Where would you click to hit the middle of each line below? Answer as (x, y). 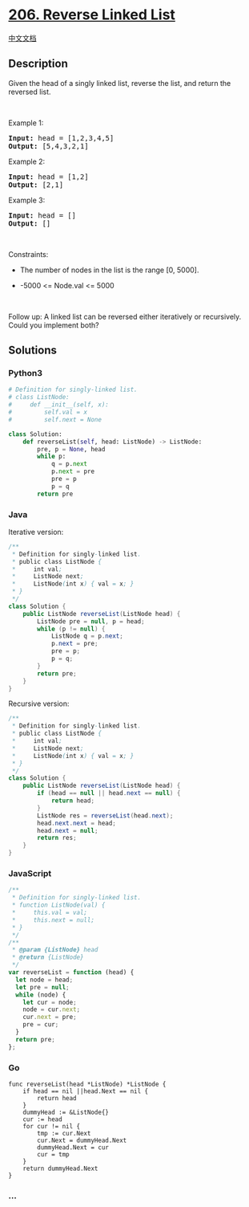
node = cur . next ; (52, 1009)
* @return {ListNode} (48, 957)
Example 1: (26, 123)
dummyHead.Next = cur (73, 1147)
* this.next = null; (53, 920)
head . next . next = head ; (76, 823)
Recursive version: (39, 703)
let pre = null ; (42, 987)
